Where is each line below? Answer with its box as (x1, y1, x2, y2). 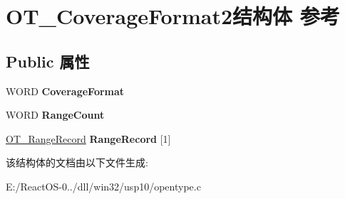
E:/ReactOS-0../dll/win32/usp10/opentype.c (6, 178, 201, 193)
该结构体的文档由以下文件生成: (6, 155, 148, 170)
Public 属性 (6, 50, 90, 72)
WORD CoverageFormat (6, 83, 125, 98)
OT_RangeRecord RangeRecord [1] (6, 131, 171, 146)
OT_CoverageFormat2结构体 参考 (6, 1, 340, 31)
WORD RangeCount (6, 107, 105, 122)
